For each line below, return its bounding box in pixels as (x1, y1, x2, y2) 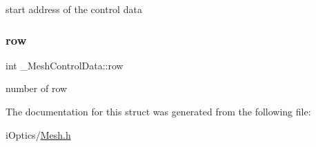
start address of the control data (6, 2, 142, 16)
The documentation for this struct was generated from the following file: (6, 104, 311, 118)
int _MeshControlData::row (6, 58, 124, 72)
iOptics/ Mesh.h (6, 127, 71, 142)
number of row (6, 81, 68, 95)
